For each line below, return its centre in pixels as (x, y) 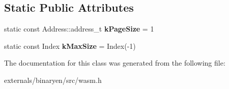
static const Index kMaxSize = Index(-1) (70, 46)
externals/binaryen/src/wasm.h (53, 80)
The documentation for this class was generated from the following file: (115, 63)
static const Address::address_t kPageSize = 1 (79, 29)
